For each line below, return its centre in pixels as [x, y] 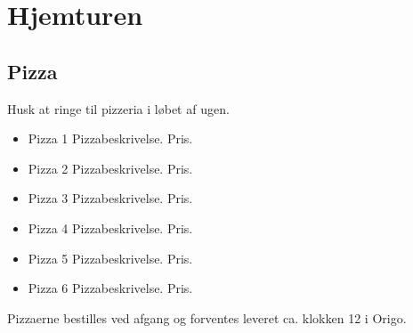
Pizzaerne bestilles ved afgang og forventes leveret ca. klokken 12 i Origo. [207, 317]
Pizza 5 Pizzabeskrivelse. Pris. [110, 258]
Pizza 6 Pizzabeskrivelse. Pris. [110, 288]
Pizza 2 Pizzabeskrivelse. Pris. [110, 168]
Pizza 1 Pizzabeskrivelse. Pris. [110, 138]
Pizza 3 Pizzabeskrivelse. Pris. [110, 198]
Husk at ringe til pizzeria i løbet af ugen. [118, 108]
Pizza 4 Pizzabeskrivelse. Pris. [110, 227]
